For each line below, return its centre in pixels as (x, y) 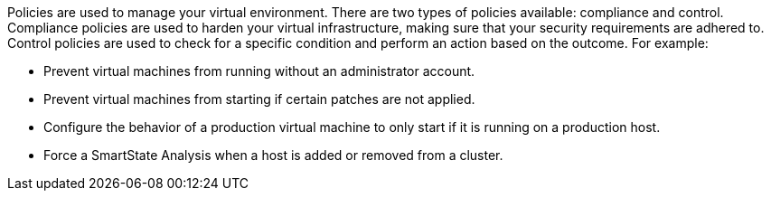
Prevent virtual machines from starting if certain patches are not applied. (259, 99)
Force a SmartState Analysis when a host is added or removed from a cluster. (273, 155)
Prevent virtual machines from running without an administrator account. (259, 71)
